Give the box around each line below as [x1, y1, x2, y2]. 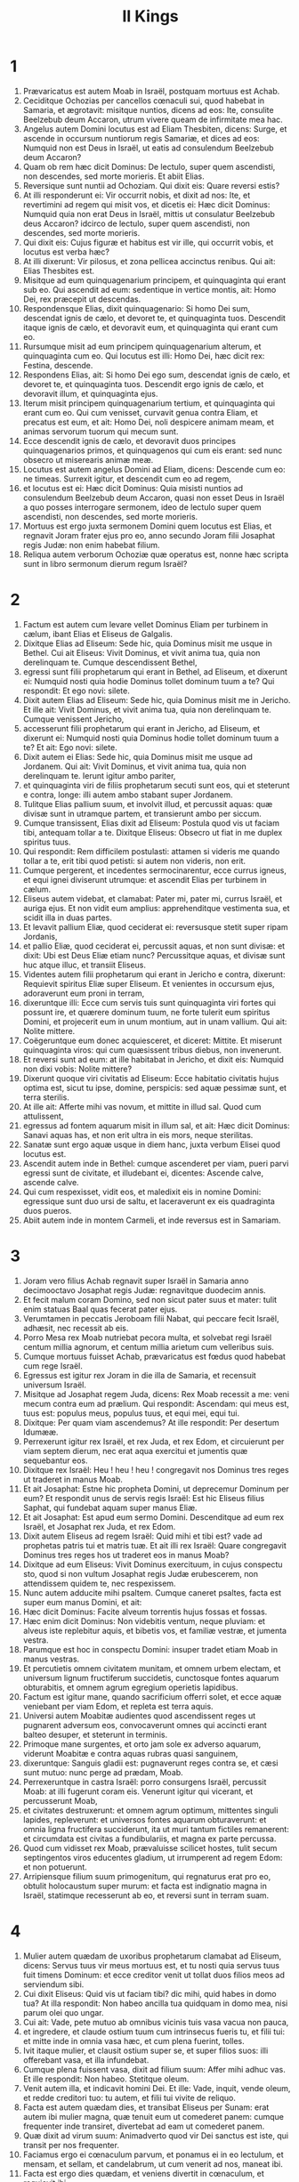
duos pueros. [22, 1205, 72, 1216]
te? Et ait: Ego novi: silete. [22, 741, 118, 753]
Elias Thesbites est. [22, 265, 95, 276]
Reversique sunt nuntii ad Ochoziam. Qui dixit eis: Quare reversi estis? [22, 180, 280, 190]
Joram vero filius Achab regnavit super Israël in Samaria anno [22, 1275, 249, 1286]
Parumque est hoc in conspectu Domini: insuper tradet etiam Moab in [22, 1644, 279, 1654]
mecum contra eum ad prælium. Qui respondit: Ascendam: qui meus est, [22, 1398, 290, 1409]
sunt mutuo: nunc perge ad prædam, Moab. [22, 1766, 183, 1777]
